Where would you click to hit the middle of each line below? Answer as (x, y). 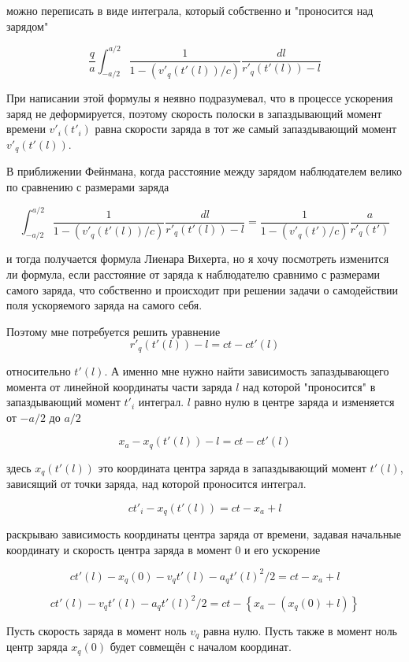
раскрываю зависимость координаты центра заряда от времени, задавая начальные (204, 534)
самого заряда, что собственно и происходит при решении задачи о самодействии (203, 289)
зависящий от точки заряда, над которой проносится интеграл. (156, 484)
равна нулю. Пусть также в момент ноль (300, 630)
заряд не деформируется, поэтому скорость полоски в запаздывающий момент (194, 113)
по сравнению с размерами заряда (88, 186)
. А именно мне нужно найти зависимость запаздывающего (247, 370)
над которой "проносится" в (309, 386)
